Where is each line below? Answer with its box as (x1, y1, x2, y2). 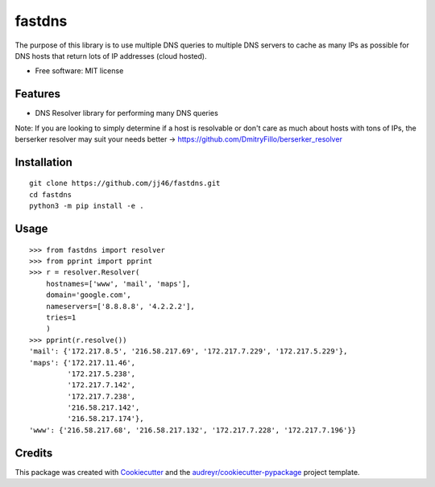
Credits (14, 446, 53, 460)
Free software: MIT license (35, 66, 124, 76)
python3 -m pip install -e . (29, 201, 144, 211)
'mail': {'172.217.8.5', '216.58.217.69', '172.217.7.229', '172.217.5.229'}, (29, 347, 348, 356)
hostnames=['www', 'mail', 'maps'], (45, 279, 191, 288)
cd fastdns (29, 190, 72, 199)
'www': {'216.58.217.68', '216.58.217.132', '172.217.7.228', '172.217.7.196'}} (29, 425, 357, 435)
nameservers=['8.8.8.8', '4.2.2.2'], (45, 302, 195, 311)
